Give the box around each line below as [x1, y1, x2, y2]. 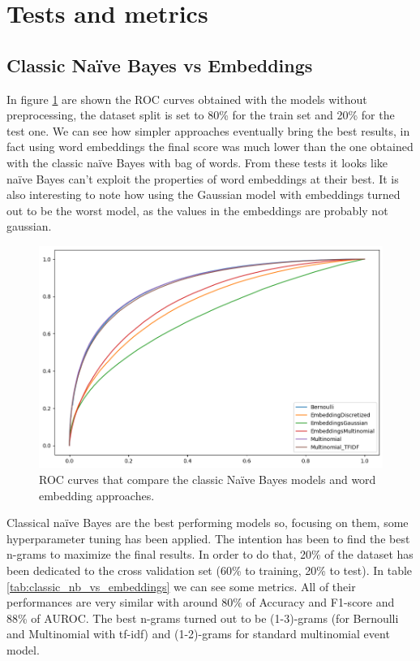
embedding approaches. [39, 486, 155, 503]
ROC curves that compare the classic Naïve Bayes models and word [39, 471, 376, 488]
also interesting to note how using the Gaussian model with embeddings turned [6, 186, 401, 203]
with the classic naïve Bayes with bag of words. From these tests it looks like [6, 153, 388, 171]
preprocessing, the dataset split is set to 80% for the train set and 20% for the [6, 106, 395, 123]
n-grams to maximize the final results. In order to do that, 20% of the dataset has [6, 546, 414, 563]
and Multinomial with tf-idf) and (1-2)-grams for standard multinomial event [6, 625, 390, 642]
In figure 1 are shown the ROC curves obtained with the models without [6, 90, 367, 107]
